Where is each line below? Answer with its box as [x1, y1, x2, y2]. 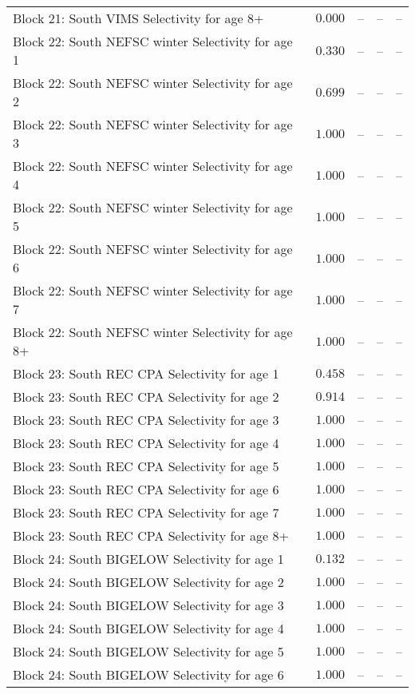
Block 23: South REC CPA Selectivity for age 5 [13, 457, 279, 475]
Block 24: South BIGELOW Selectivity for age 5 [13, 642, 284, 660]
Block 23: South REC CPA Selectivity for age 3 [13, 410, 279, 429]
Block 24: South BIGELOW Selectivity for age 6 [13, 665, 284, 684]
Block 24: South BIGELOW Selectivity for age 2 [13, 573, 284, 591]
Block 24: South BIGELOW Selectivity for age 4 [13, 619, 284, 637]
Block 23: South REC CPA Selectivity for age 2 [13, 387, 279, 406]
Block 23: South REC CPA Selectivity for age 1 [13, 364, 279, 383]
